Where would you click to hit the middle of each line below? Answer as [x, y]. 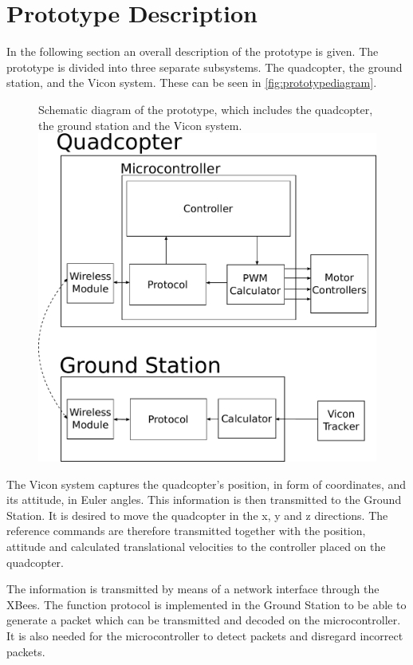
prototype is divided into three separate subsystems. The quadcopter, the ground [205, 67]
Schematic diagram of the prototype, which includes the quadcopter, [206, 109]
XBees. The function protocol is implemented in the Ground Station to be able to [206, 604]
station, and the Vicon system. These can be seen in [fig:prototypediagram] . [192, 83]
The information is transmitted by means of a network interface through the [193, 589]
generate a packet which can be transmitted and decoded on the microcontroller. [204, 620]
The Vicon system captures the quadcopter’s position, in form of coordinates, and [206, 484]
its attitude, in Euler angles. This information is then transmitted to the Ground [204, 500]
